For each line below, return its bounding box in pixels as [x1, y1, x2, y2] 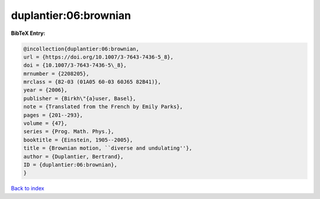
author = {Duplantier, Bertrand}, [23, 153, 124, 160]
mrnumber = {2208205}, [23, 70, 89, 77]
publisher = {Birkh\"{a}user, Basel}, [23, 95, 136, 102]
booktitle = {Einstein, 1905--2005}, [23, 136, 133, 143]
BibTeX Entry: [11, 30, 46, 37]
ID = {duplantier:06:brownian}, [23, 162, 118, 168]
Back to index [11, 185, 44, 192]
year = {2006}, [23, 86, 68, 94]
